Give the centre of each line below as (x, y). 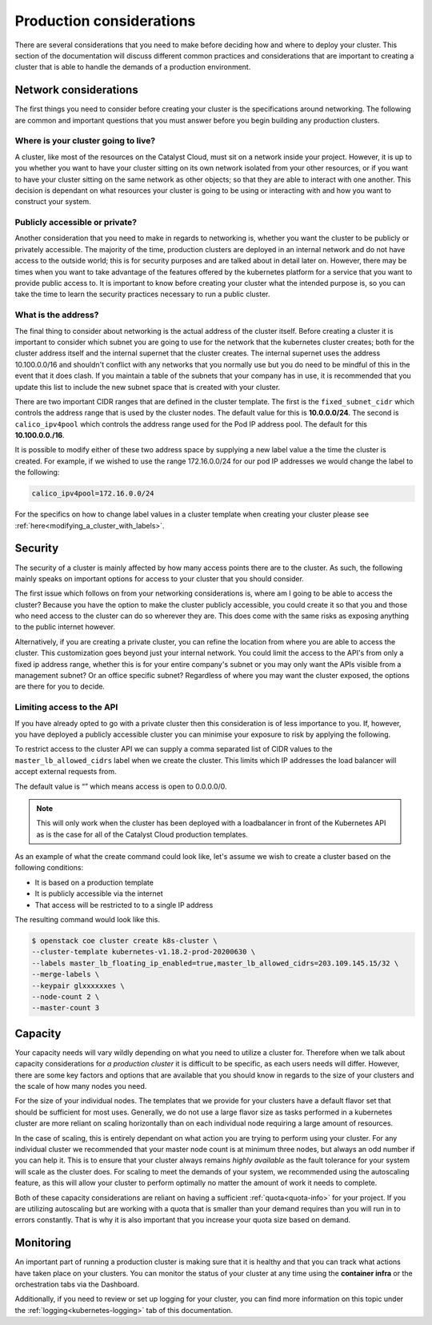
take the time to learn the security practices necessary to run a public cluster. (142, 294)
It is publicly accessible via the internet (99, 893)
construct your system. (53, 202)
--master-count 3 (66, 1008)
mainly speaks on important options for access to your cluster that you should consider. (159, 578)
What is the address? (57, 315)
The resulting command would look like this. (87, 920)
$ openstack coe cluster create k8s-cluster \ (124, 941)
